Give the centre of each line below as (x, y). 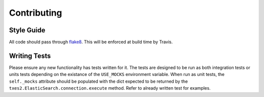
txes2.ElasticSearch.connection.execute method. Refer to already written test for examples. (110, 88)
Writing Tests (30, 56)
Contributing (35, 13)
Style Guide (27, 30)
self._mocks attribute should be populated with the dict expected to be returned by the (99, 81)
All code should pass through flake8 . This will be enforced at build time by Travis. (91, 42)
